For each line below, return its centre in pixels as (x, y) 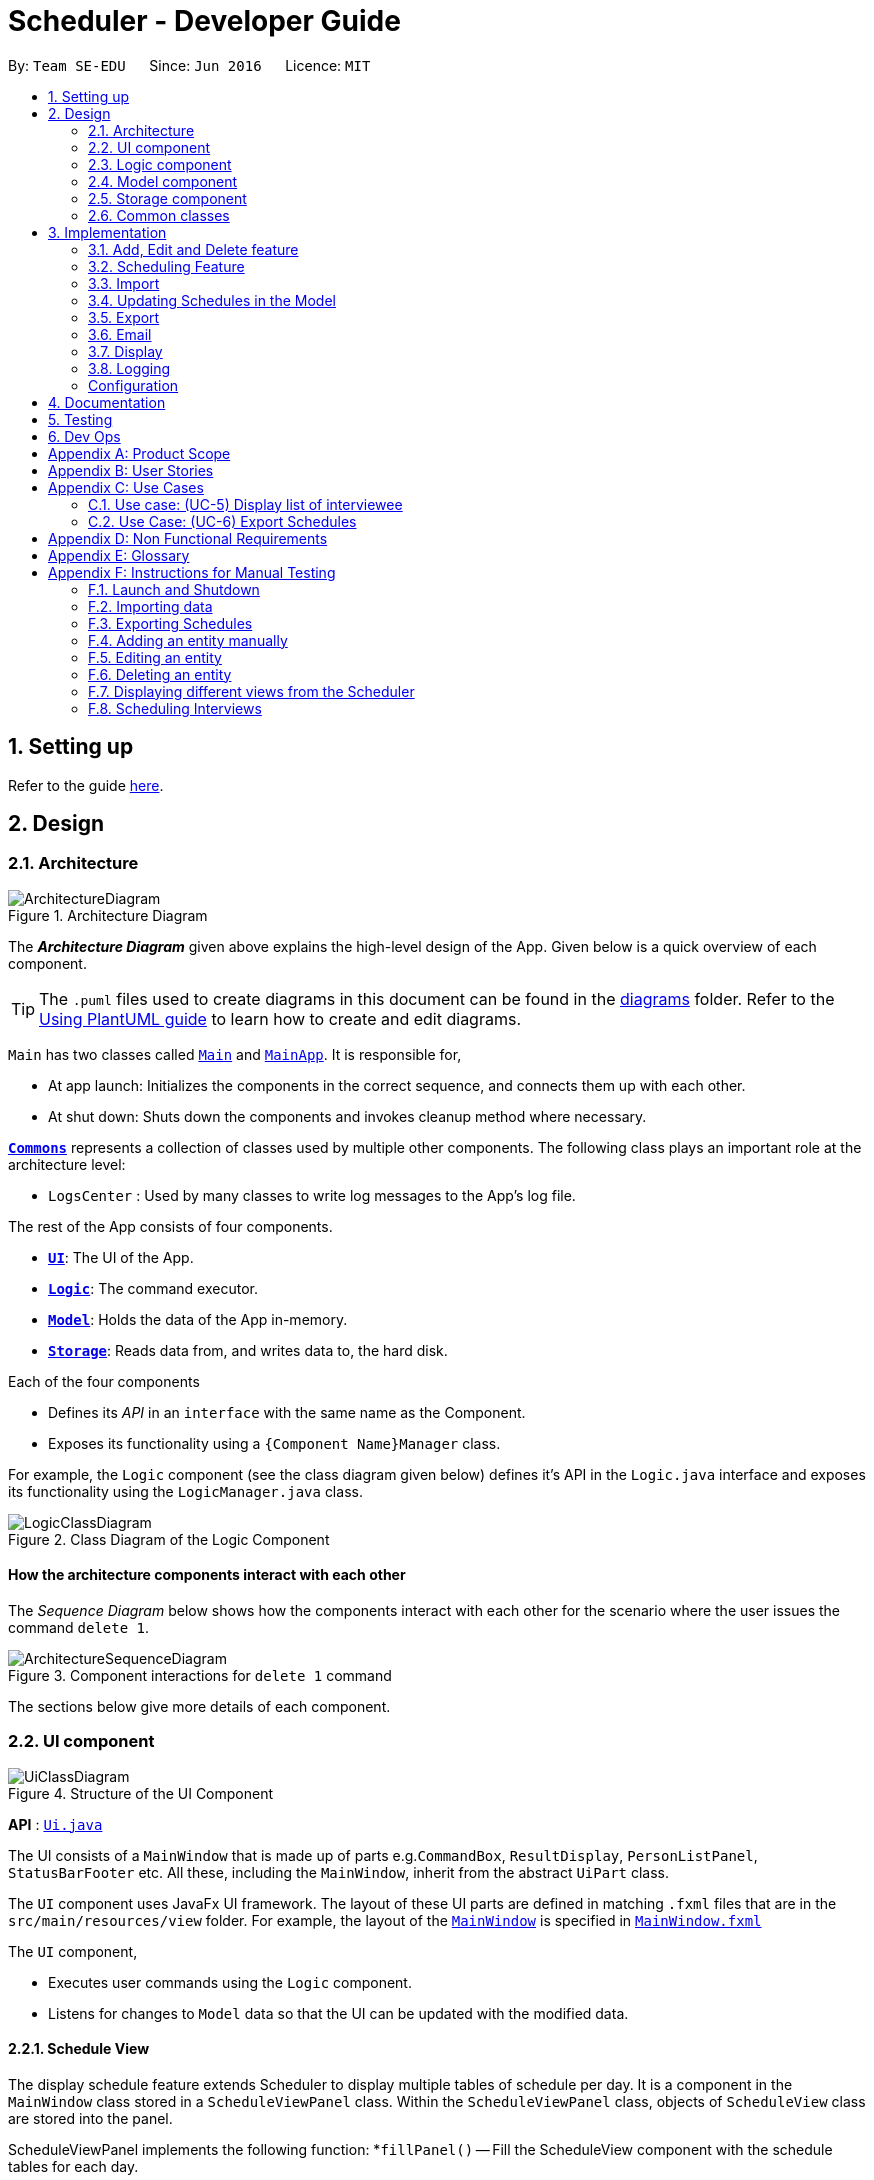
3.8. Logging (129, 368)
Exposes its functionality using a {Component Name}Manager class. (274, 1443)
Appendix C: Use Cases (126, 487)
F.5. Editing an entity (155, 657)
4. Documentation (107, 402)
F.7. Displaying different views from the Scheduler (251, 691)
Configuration (133, 385)
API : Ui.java (55, 1824)
